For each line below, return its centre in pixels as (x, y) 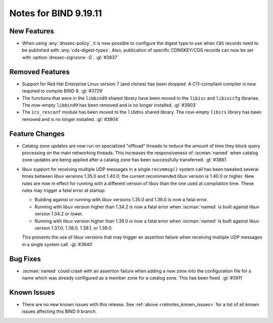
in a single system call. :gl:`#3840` (58, 244)
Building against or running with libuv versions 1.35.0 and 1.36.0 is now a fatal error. (121, 200)
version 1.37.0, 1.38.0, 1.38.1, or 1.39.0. (74, 228)
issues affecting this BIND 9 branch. (59, 311)
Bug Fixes (25, 259)
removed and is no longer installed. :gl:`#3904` (71, 119)
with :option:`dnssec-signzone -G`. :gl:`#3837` (70, 57)
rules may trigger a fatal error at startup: (64, 190)
